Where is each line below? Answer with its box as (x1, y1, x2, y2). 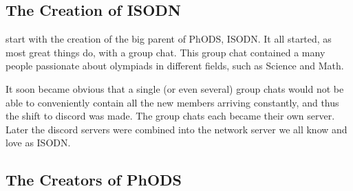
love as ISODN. (6, 135, 71, 150)
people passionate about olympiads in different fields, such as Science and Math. (6, 58, 344, 73)
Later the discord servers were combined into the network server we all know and (6, 122, 347, 136)
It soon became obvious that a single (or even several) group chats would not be (6, 81, 344, 95)
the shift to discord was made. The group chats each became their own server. (6, 109, 335, 123)
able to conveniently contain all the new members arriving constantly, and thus (6, 95, 339, 109)
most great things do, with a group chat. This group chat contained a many (6, 45, 325, 59)
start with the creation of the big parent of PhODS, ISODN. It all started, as (6, 32, 332, 46)
